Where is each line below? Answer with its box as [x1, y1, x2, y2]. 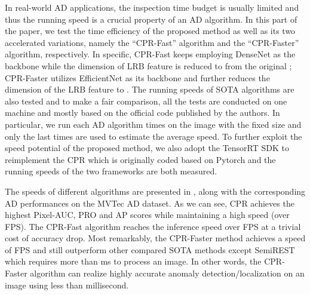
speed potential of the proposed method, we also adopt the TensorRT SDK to [5, 142, 290, 154]
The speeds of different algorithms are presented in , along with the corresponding [5, 185, 306, 197]
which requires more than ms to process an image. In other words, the [5, 255, 262, 268]
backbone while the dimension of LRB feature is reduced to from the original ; [5, 59, 292, 72]
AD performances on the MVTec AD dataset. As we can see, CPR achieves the [5, 196, 294, 209]
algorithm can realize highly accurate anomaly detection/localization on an [30, 267, 305, 279]
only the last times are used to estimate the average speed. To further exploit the [5, 130, 302, 142]
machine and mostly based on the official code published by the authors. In [5, 106, 280, 119]
